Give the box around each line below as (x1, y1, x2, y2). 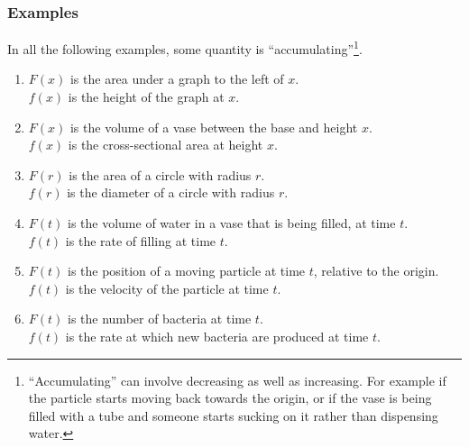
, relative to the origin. (313, 261, 439, 280)
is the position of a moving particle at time (68, 261, 306, 280)
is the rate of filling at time (65, 231, 216, 250)
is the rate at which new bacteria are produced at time (65, 327, 369, 345)
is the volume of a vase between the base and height (69, 117, 358, 136)
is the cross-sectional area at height (68, 135, 263, 154)
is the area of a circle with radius (69, 165, 252, 184)
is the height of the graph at (68, 87, 225, 106)
